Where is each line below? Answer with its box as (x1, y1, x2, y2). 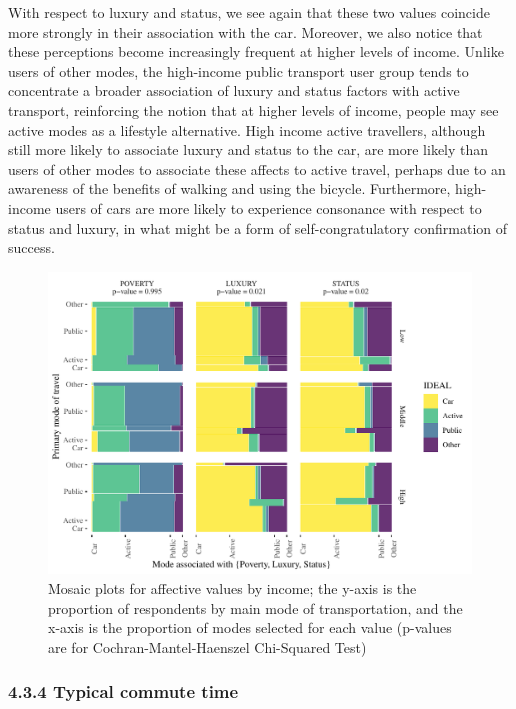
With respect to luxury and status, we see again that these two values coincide (8, 2, 490, 22)
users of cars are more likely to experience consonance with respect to (55, 197, 482, 218)
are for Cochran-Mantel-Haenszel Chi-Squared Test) (48, 636, 367, 657)
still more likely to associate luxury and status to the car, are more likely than (8, 139, 489, 160)
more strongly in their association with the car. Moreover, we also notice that (8, 21, 483, 42)
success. (8, 237, 55, 258)
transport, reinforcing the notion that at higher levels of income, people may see (8, 99, 499, 120)
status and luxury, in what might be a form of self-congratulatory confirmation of (8, 217, 508, 238)
